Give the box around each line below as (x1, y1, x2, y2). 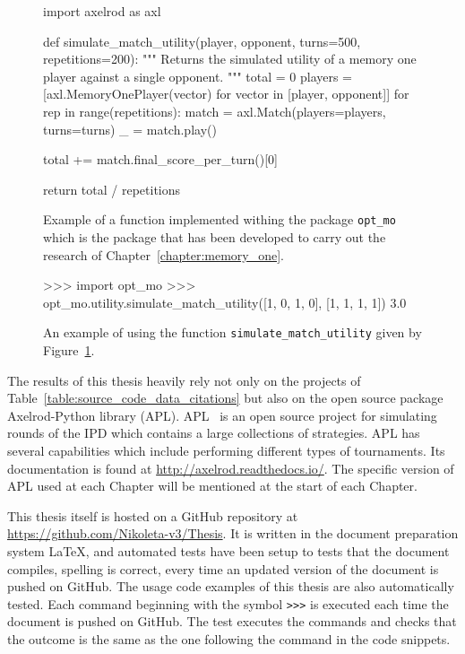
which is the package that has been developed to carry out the (43, 228, 386, 246)
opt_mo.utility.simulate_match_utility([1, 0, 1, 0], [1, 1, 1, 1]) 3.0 (43, 292, 407, 311)
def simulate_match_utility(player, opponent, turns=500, (43, 31, 361, 50)
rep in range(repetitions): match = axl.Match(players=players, (43, 101, 386, 120)
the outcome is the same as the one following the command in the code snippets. (7, 630, 451, 648)
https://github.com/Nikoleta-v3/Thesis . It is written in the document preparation (7, 524, 459, 543)
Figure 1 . (43, 341, 95, 360)
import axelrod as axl (43, 2, 161, 20)
